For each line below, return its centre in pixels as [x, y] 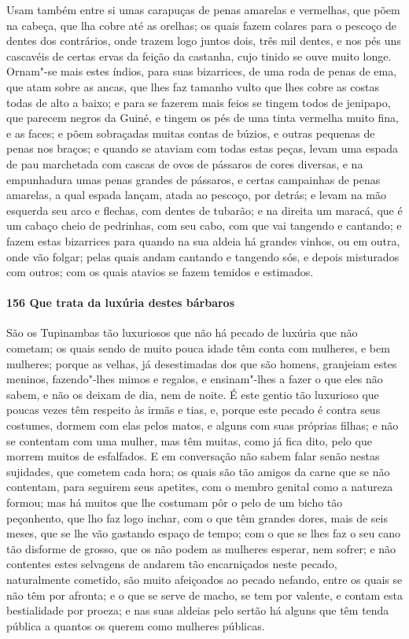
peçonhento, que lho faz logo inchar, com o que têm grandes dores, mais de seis [197, 517]
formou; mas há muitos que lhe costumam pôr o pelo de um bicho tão [175, 502]
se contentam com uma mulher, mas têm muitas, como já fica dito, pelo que [189, 440]
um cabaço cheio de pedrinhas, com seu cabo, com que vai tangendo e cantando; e [204, 225]
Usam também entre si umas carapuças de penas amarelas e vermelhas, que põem [203, 9]
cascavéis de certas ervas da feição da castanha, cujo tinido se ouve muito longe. [199, 55]
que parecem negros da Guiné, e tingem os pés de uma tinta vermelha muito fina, [203, 118]
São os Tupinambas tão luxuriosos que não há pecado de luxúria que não [182, 332]
